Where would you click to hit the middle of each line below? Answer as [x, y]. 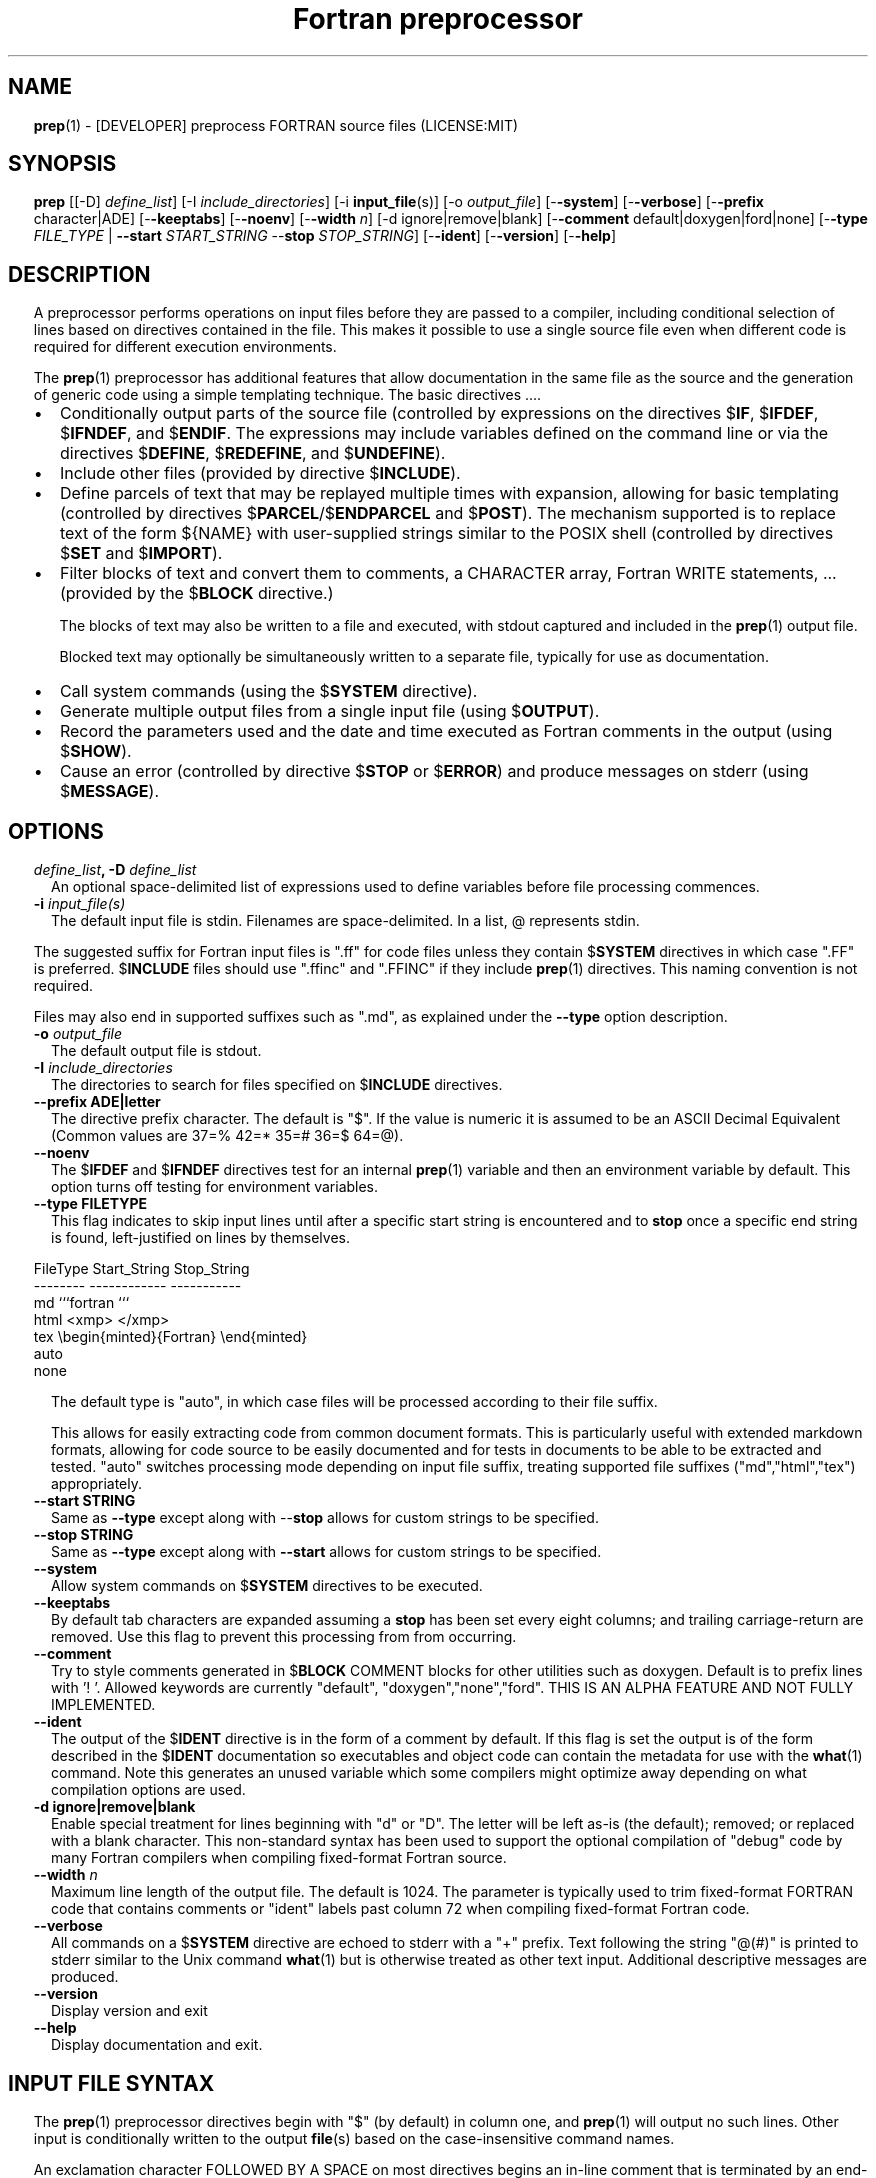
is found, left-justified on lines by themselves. [200, 1238]
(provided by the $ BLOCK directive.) [196, 593]
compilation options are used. [148, 1790]
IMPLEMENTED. [103, 1705]
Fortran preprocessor [438, 19]
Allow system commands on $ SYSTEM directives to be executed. [267, 1586]
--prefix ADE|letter [97, 1102]
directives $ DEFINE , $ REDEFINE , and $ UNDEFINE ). [252, 453]
